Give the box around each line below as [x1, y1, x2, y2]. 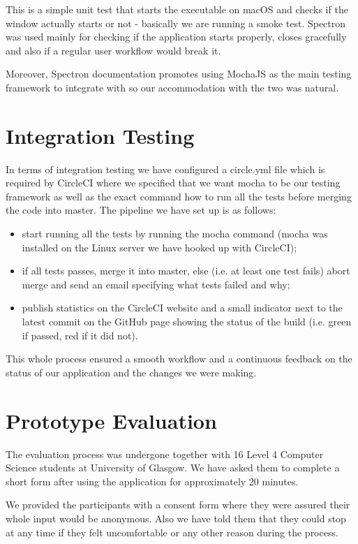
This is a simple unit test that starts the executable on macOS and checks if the [6, 2, 348, 16]
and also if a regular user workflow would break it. [6, 43, 221, 57]
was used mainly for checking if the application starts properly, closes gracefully [6, 29, 347, 44]
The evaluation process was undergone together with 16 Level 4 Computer [6, 446, 324, 461]
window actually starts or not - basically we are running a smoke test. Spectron [6, 15, 346, 30]
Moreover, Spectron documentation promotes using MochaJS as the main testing [6, 66, 352, 81]
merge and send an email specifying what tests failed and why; [22, 277, 290, 291]
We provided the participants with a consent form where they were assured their [6, 497, 350, 512]
